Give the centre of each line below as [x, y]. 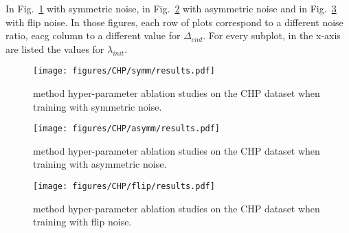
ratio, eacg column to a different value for [93, 35]
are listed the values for [55, 48]
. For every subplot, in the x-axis [272, 35]
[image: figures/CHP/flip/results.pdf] [124, 187]
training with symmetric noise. [98, 106]
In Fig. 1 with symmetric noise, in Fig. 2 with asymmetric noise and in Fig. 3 [171, 8]
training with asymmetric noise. [100, 164]
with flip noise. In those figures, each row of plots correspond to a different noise [174, 22]
